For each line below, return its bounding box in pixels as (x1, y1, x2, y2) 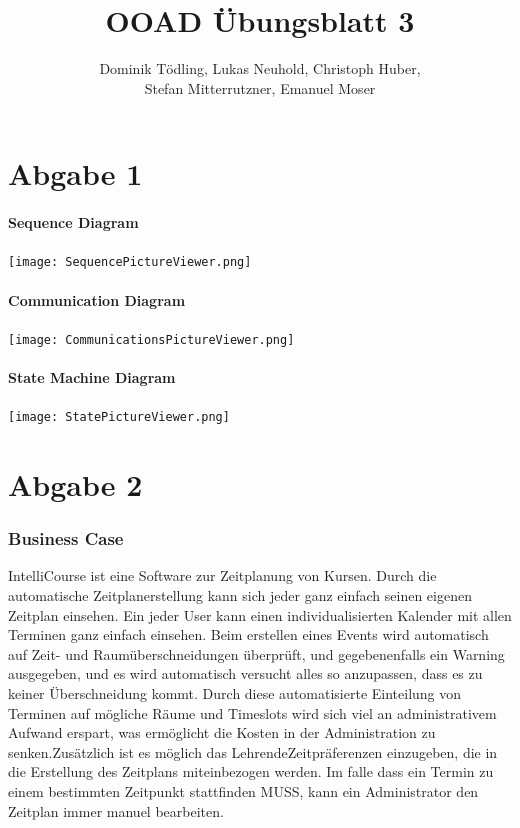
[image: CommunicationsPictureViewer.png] (8, 332, 295, 347)
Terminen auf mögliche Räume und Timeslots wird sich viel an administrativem (8, 702, 497, 723)
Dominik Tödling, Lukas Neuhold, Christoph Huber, (99, 58, 421, 79)
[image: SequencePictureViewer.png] (8, 255, 252, 270)
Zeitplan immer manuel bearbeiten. (8, 800, 224, 821)
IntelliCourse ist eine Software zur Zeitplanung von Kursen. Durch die (8, 565, 437, 586)
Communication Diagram (8, 289, 186, 310)
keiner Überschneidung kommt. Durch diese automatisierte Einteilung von (8, 683, 462, 704)
